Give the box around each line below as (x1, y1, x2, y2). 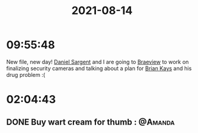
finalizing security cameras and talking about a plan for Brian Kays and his (6, 65, 192, 72)
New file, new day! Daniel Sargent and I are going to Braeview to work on (6, 58, 189, 65)
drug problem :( (6, 71, 46, 78)
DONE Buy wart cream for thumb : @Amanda (6, 117, 175, 127)
